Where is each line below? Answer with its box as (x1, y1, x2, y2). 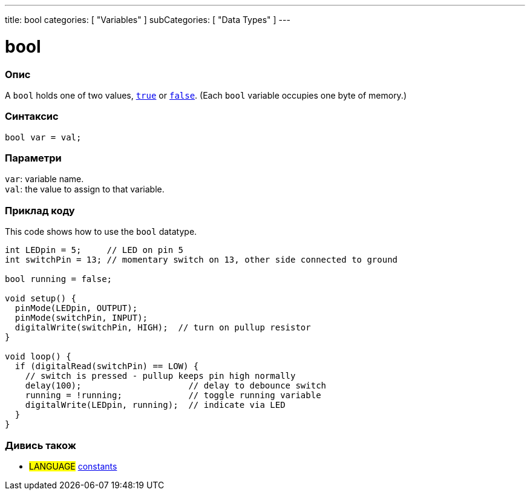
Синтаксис (5, 110, 59, 123)
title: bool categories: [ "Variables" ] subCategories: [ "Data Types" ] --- (5, 15, 290, 25)
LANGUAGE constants (29, 461, 117, 471)
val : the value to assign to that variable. (5, 184, 165, 195)
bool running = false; (5, 274, 113, 284)
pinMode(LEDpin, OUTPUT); (15, 303, 138, 313)
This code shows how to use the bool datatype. (5, 226, 197, 237)
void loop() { (5, 352, 71, 362)
